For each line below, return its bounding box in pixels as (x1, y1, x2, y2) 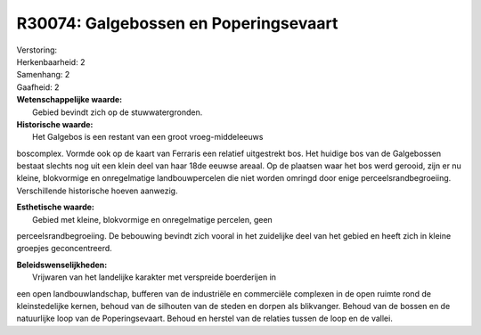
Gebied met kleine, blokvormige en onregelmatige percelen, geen (32, 214, 273, 225)
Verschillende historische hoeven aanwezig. (16, 185, 178, 196)
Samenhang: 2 (16, 69, 70, 80)
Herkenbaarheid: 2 (16, 56, 86, 67)
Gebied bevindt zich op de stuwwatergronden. (32, 107, 203, 118)
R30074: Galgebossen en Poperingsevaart (16, 13, 338, 33)
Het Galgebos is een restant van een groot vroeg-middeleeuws (32, 132, 264, 143)
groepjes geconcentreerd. (16, 243, 113, 254)
